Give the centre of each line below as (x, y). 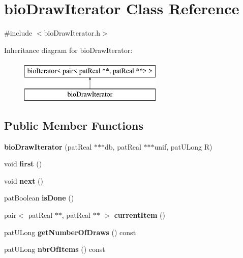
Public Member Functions (74, 125)
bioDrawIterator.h (72, 33)
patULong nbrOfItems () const (55, 249)
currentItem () (140, 215)
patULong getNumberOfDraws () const (70, 232)
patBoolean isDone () (39, 198)
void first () (23, 164)
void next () (24, 180)
